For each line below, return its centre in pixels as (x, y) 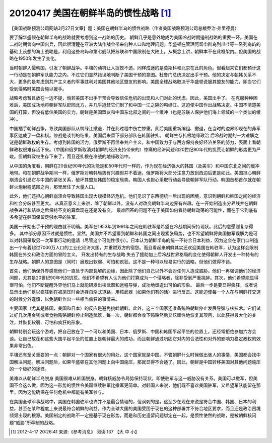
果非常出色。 (23, 345)
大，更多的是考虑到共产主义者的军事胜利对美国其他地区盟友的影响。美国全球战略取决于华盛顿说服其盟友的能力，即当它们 (135, 82)
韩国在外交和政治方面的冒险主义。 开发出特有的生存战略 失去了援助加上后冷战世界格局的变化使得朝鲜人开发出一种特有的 (134, 254)
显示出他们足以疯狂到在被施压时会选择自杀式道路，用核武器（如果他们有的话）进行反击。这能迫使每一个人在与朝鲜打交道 (135, 292)
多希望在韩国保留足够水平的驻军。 (45, 217)
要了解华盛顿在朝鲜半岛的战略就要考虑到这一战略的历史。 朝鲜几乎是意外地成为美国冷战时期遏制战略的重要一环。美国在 (133, 37)
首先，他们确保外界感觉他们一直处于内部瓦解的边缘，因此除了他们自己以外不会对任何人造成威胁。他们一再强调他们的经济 (135, 271)
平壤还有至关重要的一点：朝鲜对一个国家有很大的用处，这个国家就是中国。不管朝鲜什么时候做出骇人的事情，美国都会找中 (135, 355)
